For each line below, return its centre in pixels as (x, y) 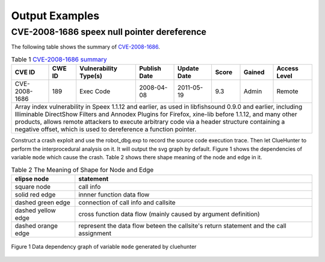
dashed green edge (42, 203)
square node (33, 186)
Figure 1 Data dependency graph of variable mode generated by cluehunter (104, 246)
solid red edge (35, 194)
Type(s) (91, 76)
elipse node (32, 178)
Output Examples (55, 16)
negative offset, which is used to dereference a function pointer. (106, 129)
